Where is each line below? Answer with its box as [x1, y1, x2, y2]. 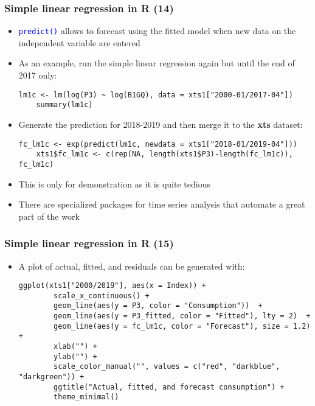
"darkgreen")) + [18, 373, 85, 382]
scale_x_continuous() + [54, 291, 150, 300]
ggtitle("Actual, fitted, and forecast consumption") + [54, 382, 285, 391]
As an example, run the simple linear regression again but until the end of [18, 57, 295, 69]
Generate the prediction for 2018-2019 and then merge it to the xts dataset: [18, 117, 303, 130]
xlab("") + [54, 342, 97, 351]
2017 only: [18, 69, 57, 82]
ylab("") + [54, 352, 97, 361]
